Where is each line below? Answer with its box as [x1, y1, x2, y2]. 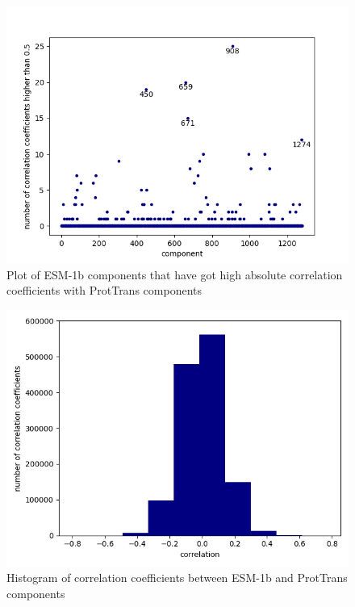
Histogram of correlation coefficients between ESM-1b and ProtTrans [6, 569, 348, 586]
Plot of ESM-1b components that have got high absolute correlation [6, 266, 343, 283]
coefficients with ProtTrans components [6, 282, 202, 299]
